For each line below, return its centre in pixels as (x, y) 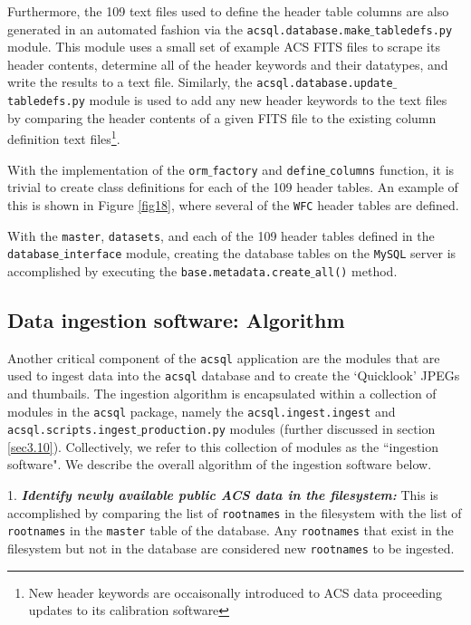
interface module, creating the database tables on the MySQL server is (260, 253)
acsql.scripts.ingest (72, 431)
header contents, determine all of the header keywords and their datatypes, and (228, 64)
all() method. (356, 270)
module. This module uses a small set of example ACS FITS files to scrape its (224, 47)
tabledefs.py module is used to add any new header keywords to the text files (227, 100)
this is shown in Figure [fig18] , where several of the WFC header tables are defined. (233, 204)
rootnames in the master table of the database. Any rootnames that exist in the (231, 530)
